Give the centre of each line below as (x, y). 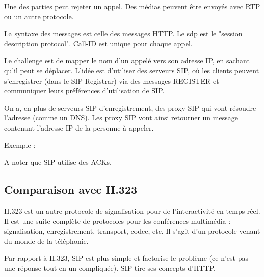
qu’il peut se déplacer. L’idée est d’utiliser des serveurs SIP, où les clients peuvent (132, 70)
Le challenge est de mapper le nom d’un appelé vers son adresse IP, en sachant (127, 60)
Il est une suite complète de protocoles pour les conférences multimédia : (117, 221)
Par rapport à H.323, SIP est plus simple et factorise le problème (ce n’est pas (126, 258)
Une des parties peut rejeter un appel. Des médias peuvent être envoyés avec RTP (132, 6)
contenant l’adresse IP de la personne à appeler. (79, 127)
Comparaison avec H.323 (71, 190)
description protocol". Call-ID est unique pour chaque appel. (98, 43)
